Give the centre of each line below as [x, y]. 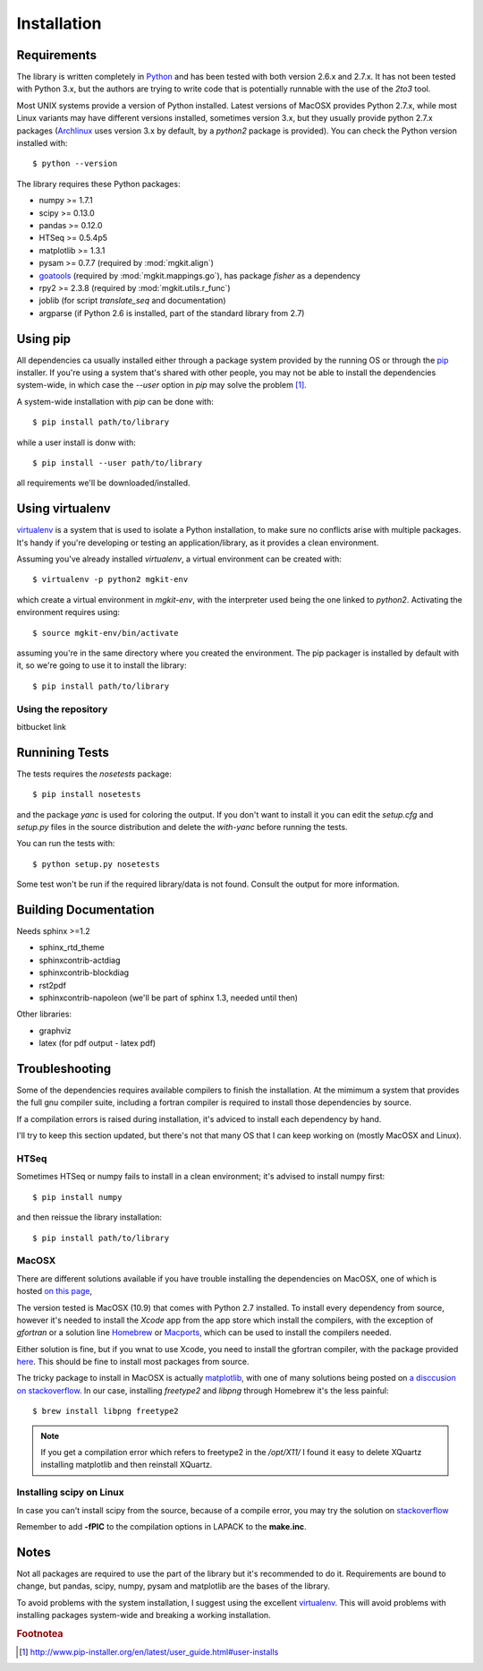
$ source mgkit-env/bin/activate [106, 633]
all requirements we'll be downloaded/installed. [104, 483]
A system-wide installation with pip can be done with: [115, 401]
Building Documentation [86, 909]
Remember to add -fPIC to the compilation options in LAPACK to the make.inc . [161, 1526]
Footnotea [40, 1633]
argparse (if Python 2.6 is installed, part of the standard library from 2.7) [172, 313]
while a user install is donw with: [76, 442]
